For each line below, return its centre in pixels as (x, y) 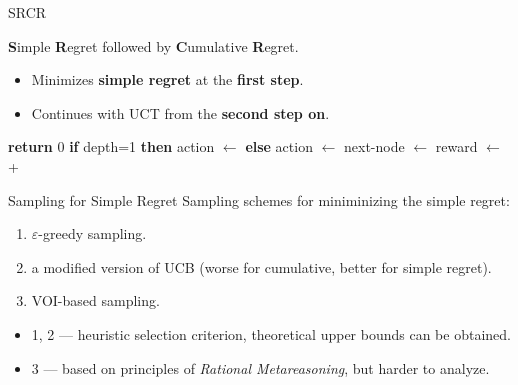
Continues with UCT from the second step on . (180, 112)
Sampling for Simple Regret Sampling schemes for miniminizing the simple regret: (259, 199)
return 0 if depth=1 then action (111, 146)
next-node (374, 146)
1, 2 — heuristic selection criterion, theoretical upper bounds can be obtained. (271, 333)
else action (279, 146)
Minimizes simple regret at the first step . (167, 79)
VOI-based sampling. (95, 300)
